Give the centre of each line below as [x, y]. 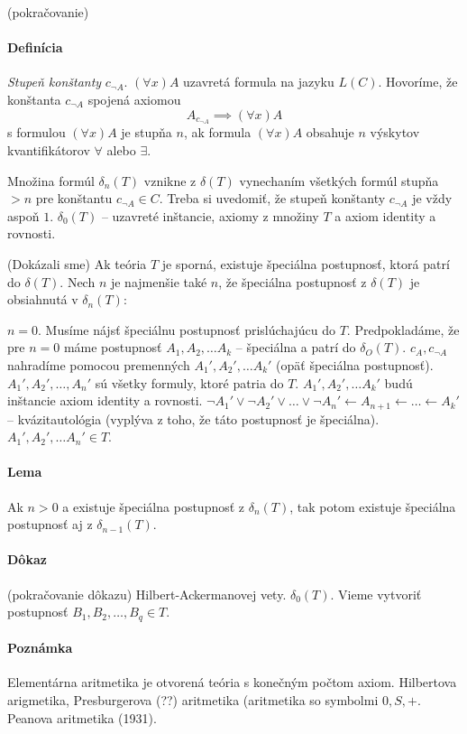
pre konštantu [74, 198]
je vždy [432, 198]
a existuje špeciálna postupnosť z [154, 506]
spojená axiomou [134, 99]
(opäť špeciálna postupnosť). [355, 364]
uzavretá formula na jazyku [259, 82]
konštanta [34, 99]
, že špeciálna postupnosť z [293, 281]
